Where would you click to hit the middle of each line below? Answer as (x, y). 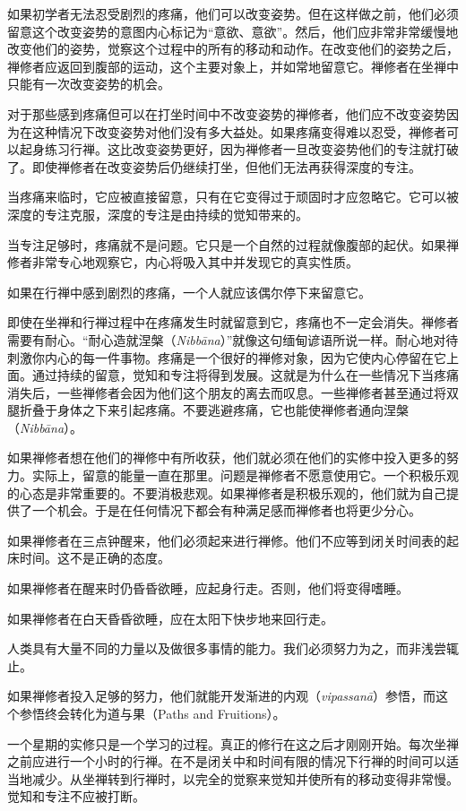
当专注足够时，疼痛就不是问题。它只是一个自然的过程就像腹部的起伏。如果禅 (233, 244)
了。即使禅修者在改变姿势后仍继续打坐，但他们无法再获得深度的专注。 (214, 166)
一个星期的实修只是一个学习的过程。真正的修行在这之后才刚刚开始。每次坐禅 (233, 743)
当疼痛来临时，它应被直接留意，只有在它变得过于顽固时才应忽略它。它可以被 (233, 197)
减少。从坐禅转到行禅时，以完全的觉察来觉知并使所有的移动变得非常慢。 (245, 778)
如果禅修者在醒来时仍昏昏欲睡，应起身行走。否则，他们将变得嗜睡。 (208, 588)
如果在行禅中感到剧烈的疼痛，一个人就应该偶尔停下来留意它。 (189, 292)
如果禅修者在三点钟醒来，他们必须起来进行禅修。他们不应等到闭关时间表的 (227, 540)
